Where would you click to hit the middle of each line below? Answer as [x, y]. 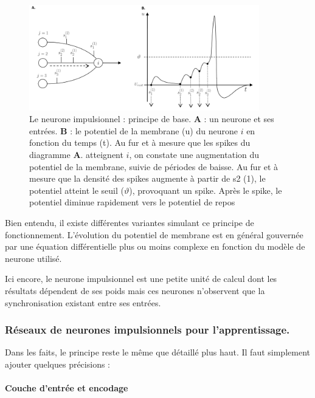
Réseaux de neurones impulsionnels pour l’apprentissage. [147, 330]
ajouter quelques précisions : [57, 364]
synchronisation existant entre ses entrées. [83, 302]
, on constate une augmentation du [194, 155]
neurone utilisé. [33, 258]
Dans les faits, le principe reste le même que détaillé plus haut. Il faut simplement [157, 352]
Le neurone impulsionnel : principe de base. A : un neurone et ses [152, 119]
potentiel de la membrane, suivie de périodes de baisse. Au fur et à [154, 166]
